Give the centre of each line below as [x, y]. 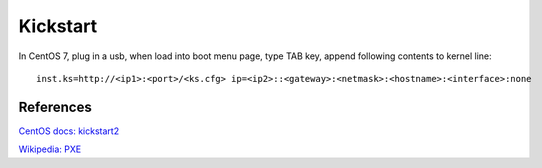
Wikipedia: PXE [50, 149]
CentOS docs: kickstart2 [69, 131]
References [55, 106]
